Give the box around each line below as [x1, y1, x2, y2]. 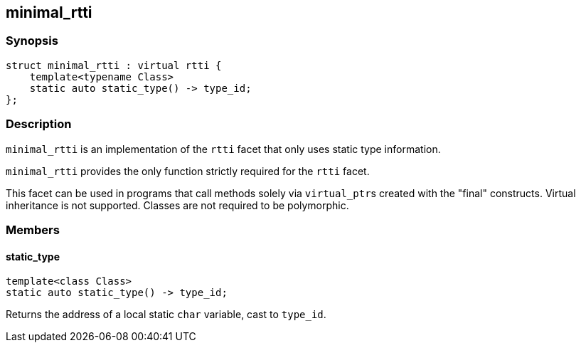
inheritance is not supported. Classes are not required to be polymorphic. [6, 199, 349, 211]
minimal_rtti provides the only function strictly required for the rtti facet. [6, 164, 370, 177]
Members [6, 222, 60, 237]
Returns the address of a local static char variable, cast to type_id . [6, 308, 326, 321]
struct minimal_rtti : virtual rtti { [6, 59, 222, 71]
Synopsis [6, 33, 58, 48]
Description [6, 117, 72, 132]
